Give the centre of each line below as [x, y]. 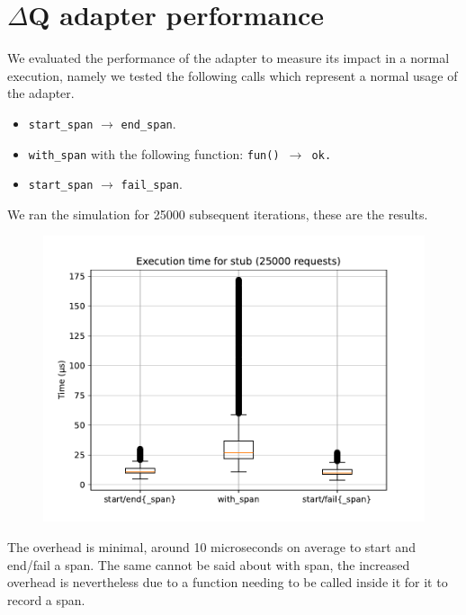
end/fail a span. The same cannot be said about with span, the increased [209, 564]
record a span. [46, 599]
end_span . [148, 123]
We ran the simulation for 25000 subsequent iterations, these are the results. [218, 214]
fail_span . [152, 184]
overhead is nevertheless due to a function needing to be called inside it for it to [228, 582]
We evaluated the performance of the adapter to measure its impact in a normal [229, 58]
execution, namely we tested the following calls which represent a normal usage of [233, 75]
